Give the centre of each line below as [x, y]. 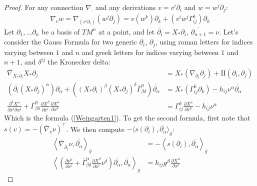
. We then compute [95, 129]
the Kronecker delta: [79, 62]
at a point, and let [127, 31]
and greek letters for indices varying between [150, 52]
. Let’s [229, 31]
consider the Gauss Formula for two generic [70, 42]
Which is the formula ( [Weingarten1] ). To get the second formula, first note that [127, 118]
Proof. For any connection [44, 7]
